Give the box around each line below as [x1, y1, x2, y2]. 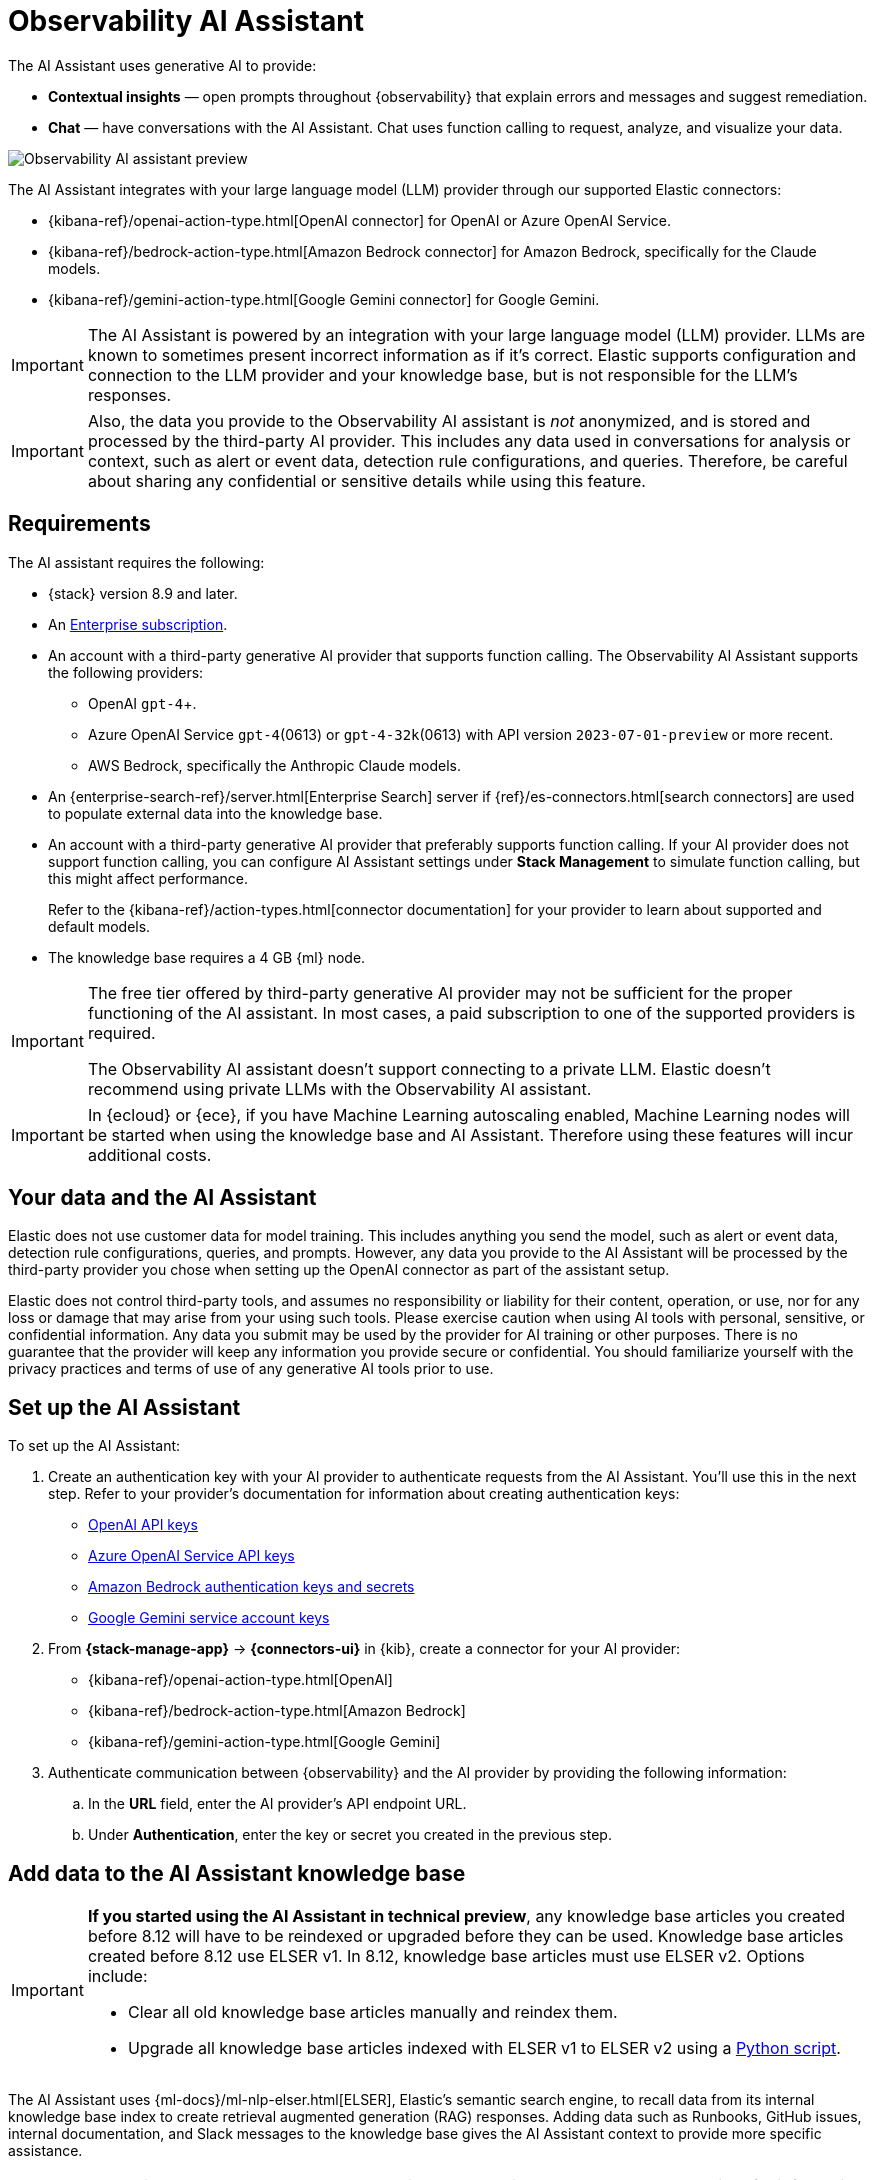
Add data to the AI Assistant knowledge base [8, 1860, 466, 1886]
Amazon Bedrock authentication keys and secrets [88, 1578, 415, 1596]
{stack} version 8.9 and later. [48, 584, 238, 602]
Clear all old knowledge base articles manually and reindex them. [127, 2002, 618, 2023]
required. [87, 1022, 156, 1043]
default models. [48, 917, 151, 935]
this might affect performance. [48, 869, 249, 887]
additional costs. [87, 1144, 212, 1165]
